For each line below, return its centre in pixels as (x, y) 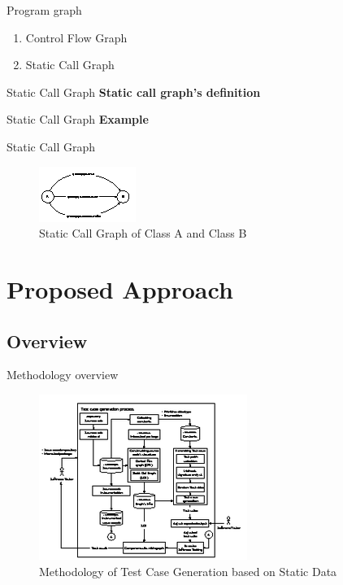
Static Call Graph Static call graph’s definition (134, 92)
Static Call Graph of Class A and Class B (143, 233)
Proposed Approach (120, 288)
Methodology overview (63, 375)
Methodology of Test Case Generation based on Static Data (188, 571)
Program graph (44, 10)
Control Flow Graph (76, 37)
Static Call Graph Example (78, 119)
